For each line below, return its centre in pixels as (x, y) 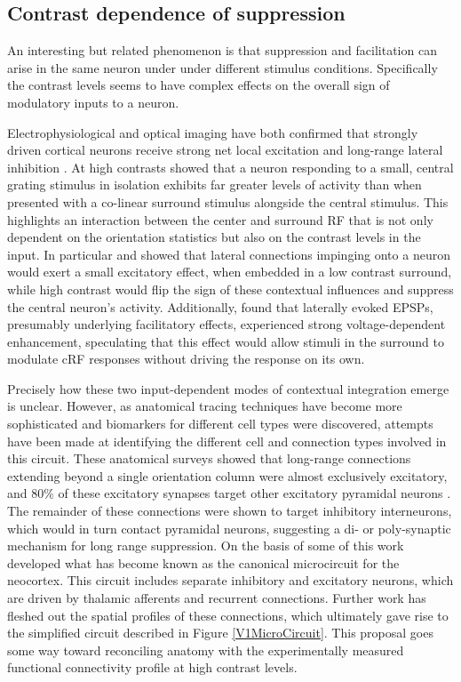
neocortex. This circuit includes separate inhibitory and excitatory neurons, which (230, 580)
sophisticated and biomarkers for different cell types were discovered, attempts (220, 424)
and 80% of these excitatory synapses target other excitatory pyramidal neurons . (229, 493)
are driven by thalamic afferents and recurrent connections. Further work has (217, 598)
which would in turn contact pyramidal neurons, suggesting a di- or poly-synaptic (229, 528)
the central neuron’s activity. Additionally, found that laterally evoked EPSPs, (220, 306)
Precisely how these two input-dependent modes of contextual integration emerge (228, 388)
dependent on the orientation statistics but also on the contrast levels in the (214, 237)
